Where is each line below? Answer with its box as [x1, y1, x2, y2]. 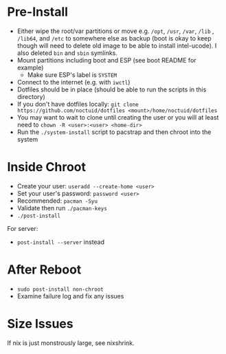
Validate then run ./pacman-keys [16, 203, 108, 212]
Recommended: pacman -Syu [16, 197, 98, 205]
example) [16, 63, 44, 71]
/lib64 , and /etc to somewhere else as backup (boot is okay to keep [16, 34, 212, 42]
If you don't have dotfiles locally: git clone [16, 100, 139, 108]
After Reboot [7, 262, 82, 278]
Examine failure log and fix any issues [16, 291, 124, 300]
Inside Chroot [7, 159, 86, 175]
